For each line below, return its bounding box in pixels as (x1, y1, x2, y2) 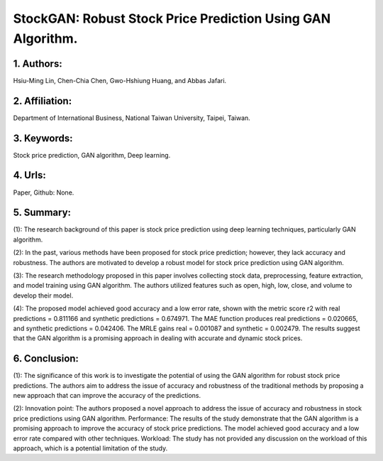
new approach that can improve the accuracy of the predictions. (13, 391, 201, 400)
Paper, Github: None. (13, 188, 74, 197)
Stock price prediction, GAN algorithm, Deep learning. (13, 151, 171, 159)
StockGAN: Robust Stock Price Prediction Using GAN (13, 11, 331, 26)
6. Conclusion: (13, 352, 79, 365)
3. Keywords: (13, 132, 73, 144)
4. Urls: (13, 169, 46, 181)
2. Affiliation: (13, 94, 72, 107)
